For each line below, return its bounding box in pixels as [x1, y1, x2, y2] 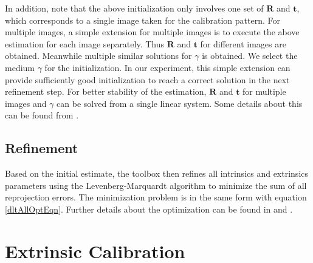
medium [5, 61, 35, 73]
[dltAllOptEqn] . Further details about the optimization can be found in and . [5, 202, 293, 215]
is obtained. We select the [202, 49, 298, 62]
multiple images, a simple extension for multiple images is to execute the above [5, 26, 300, 38]
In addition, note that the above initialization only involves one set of [5, 2, 264, 14]
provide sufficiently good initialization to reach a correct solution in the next [5, 73, 290, 86]
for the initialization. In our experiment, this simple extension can [44, 61, 291, 73]
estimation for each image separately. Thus [5, 37, 165, 50]
